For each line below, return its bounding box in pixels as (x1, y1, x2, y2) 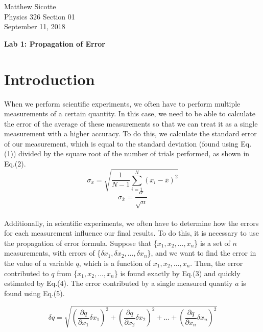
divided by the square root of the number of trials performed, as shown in (18, 148, 250, 159)
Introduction (4, 68, 95, 89)
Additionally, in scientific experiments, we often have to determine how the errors (4, 217, 259, 228)
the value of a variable (4, 258, 74, 268)
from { (57, 267, 78, 278)
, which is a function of (79, 258, 151, 268)
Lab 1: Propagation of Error (4, 38, 105, 49)
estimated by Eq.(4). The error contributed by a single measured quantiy (4, 278, 233, 288)
